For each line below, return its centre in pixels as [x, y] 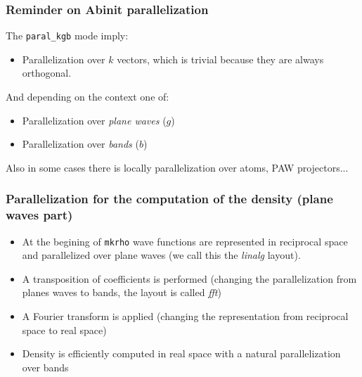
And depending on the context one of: [88, 97]
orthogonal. [47, 73]
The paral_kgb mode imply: [67, 36]
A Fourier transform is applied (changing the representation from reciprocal [185, 316]
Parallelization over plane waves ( [94, 120]
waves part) [39, 215]
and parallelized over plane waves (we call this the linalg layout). [161, 255]
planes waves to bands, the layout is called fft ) [122, 292]
